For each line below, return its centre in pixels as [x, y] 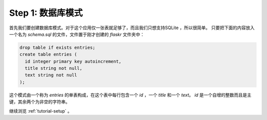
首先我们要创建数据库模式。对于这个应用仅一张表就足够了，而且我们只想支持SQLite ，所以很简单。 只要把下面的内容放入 [132, 28]
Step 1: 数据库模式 [46, 13]
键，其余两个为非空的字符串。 [40, 102]
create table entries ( [48, 55]
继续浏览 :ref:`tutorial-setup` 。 [41, 111]
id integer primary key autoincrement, [73, 61]
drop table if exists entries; [58, 47]
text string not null [51, 75]
